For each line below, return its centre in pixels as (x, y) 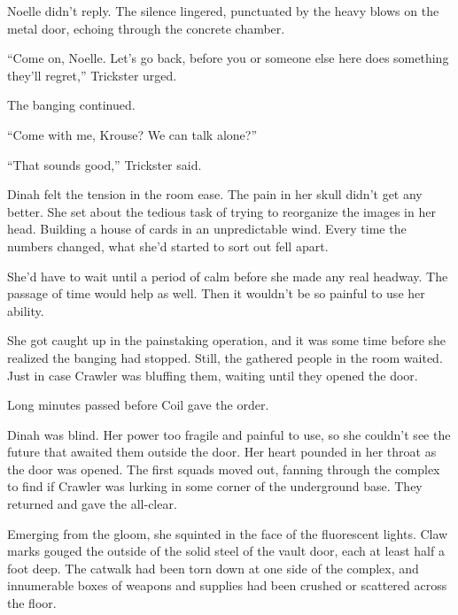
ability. (26, 310)
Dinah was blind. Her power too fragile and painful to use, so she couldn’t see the (229, 434)
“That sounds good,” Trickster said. (105, 164)
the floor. (32, 603)
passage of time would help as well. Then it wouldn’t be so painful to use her (216, 293)
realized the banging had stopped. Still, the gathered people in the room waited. (225, 357)
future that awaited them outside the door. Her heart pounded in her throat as (222, 452)
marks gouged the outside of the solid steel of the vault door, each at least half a (226, 551)
